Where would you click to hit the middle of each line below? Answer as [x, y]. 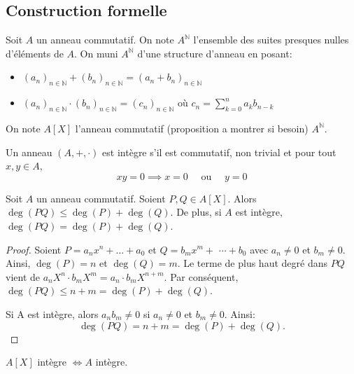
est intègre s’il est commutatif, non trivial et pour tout [219, 152]
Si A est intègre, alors [52, 313]
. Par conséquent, [201, 276]
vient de [23, 276]
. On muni [96, 53]
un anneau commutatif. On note [105, 40]
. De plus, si [196, 212]
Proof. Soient [34, 249]
